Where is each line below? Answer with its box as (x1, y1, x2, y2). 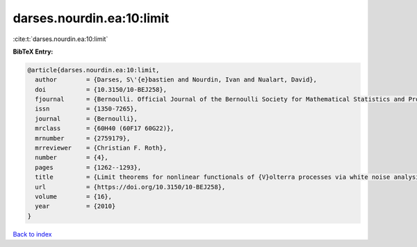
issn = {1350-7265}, (35, 105, 138, 113)
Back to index (13, 230, 52, 238)
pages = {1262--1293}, (35, 164, 142, 171)
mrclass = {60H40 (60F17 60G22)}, (35, 125, 174, 132)
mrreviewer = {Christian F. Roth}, (35, 144, 167, 152)
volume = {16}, (35, 193, 113, 200)
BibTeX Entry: (13, 47, 54, 56)
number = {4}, (35, 154, 109, 161)
